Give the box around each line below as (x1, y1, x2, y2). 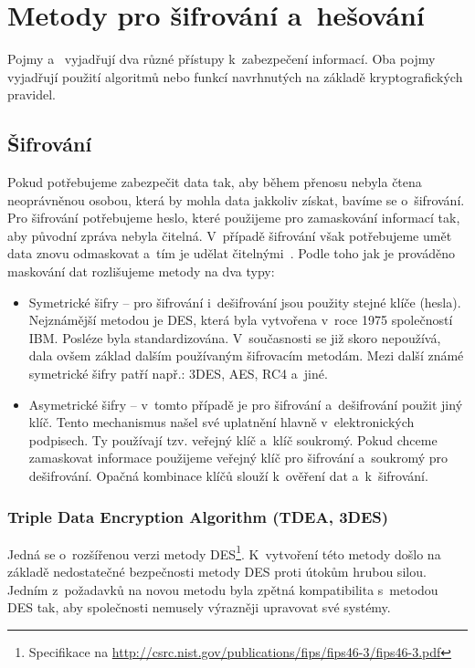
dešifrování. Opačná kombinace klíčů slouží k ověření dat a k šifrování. (28, 466, 428, 485)
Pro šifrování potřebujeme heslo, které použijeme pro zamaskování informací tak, (7, 208, 460, 227)
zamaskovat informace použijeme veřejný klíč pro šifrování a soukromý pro (28, 448, 448, 467)
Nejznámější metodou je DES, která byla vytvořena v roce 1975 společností (28, 310, 453, 329)
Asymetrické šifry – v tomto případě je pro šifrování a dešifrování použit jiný (28, 394, 463, 413)
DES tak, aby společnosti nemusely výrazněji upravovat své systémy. (7, 598, 391, 617)
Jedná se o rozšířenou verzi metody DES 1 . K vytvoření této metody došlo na (7, 541, 441, 563)
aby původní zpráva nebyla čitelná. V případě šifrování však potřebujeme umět (7, 225, 452, 245)
